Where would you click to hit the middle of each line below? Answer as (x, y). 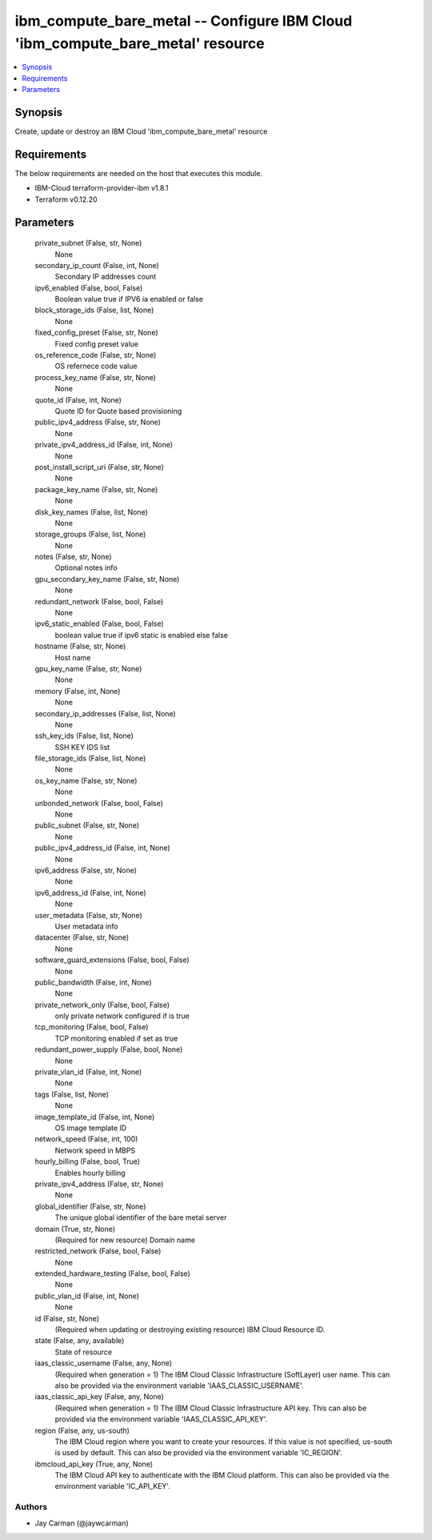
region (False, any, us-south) (82, 1430)
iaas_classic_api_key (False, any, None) (99, 1397)
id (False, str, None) (67, 1318)
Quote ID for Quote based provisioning (118, 411)
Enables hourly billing (90, 1173)
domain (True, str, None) (75, 1229)
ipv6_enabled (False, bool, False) (89, 287)
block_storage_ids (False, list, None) (94, 310)
